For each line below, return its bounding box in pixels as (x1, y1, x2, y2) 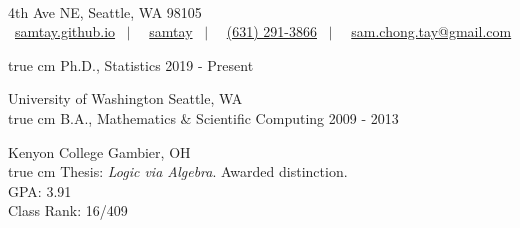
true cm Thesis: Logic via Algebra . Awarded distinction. (8, 161, 348, 182)
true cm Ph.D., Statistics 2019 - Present (8, 54, 254, 75)
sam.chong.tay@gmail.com (351, 21, 512, 42)
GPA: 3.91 (8, 180, 72, 201)
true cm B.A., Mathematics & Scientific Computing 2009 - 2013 (8, 107, 399, 128)
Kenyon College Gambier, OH (8, 141, 191, 162)
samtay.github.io (15, 21, 116, 42)
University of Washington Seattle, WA (8, 88, 243, 109)
